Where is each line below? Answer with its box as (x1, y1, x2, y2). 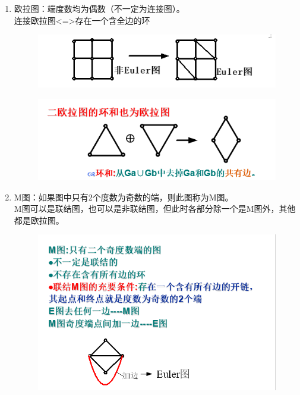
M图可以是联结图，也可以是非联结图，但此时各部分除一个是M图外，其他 (14, 202, 296, 215)
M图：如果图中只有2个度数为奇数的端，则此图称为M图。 (14, 190, 233, 203)
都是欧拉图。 (14, 214, 64, 226)
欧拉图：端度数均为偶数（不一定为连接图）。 (14, 2, 185, 14)
